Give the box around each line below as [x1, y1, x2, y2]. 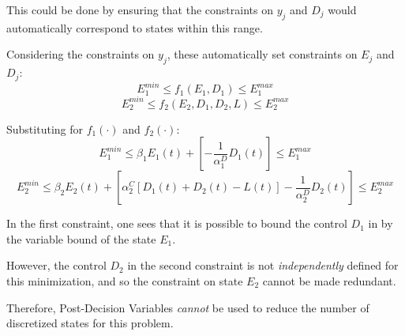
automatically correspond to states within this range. [6, 19, 263, 36]
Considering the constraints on [6, 46, 155, 62]
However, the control [6, 257, 107, 274]
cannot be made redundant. [262, 273, 396, 289]
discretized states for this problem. [6, 315, 174, 331]
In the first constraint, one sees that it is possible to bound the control [6, 215, 347, 232]
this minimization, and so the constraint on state [6, 273, 243, 289]
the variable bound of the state [6, 230, 156, 247]
